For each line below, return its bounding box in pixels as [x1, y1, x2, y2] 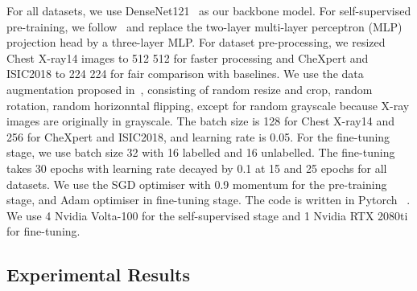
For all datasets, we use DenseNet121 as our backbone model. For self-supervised [6, 2, 411, 18]
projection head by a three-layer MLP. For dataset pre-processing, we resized [6, 34, 386, 51]
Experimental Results [6, 262, 190, 287]
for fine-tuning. [6, 223, 81, 240]
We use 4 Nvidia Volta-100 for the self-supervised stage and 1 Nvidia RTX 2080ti [6, 207, 408, 223]
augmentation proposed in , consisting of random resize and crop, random [6, 80, 373, 97]
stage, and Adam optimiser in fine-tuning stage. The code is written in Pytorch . [6, 191, 411, 208]
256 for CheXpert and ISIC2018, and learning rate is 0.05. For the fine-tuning [6, 128, 390, 145]
